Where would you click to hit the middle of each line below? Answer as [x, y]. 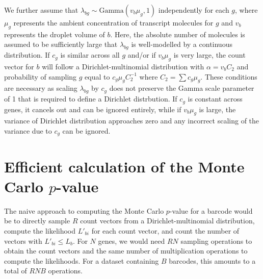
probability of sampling [41, 76]
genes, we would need [131, 240]
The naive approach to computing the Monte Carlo [84, 210]
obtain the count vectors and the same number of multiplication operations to [126, 251]
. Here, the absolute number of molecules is [178, 34]
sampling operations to [216, 240]
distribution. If [27, 55]
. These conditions [229, 76]
